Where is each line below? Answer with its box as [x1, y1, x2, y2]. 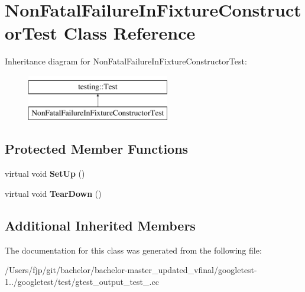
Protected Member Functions [5, 139, 189, 158]
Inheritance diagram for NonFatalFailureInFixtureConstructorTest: [5, 55, 247, 67]
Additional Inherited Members [5, 216, 196, 234]
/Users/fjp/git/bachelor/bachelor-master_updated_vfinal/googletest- [5, 264, 257, 276]
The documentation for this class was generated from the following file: [5, 244, 262, 256]
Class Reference [63, 21, 196, 45]
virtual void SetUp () [5, 167, 85, 180]
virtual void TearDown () [5, 187, 102, 199]
